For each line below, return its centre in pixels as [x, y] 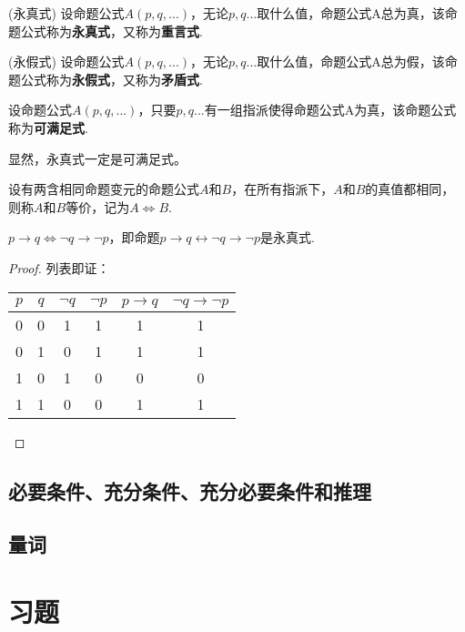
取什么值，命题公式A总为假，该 [351, 61]
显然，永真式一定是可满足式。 [97, 158]
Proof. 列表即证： [59, 267]
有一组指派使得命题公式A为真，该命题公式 [330, 110]
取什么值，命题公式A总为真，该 [351, 13]
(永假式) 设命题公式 [66, 61]
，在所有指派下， [283, 189]
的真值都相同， [410, 189]
